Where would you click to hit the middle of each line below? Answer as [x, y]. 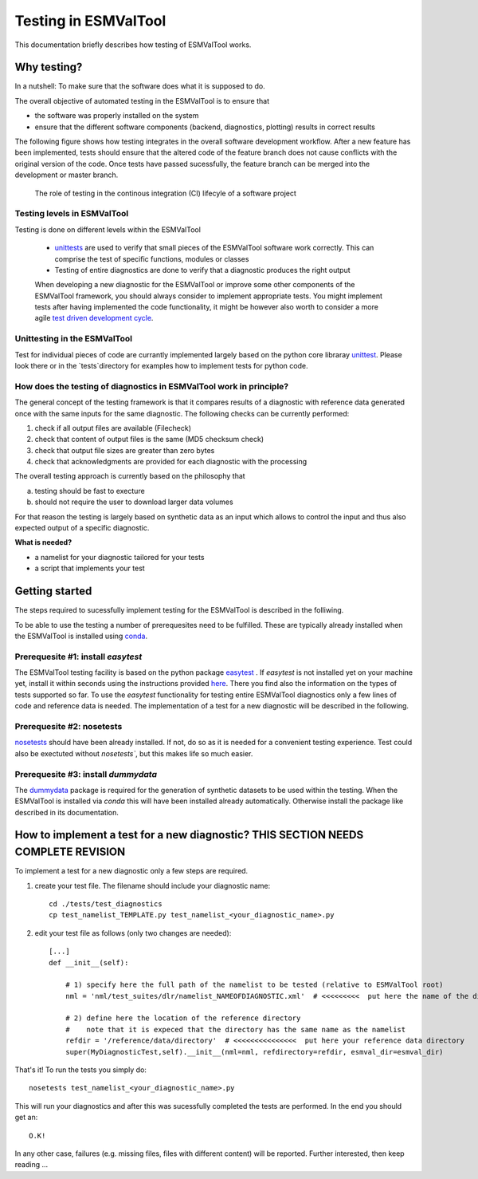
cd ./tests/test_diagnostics [106, 904]
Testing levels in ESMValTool [72, 214]
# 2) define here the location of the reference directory [183, 1018]
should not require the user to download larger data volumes [134, 502]
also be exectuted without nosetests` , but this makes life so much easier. [134, 753]
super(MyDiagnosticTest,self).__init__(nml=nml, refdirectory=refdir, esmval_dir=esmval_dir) [254, 1052]
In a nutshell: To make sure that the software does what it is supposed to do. [140, 86]
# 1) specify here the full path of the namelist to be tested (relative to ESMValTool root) [254, 985]
